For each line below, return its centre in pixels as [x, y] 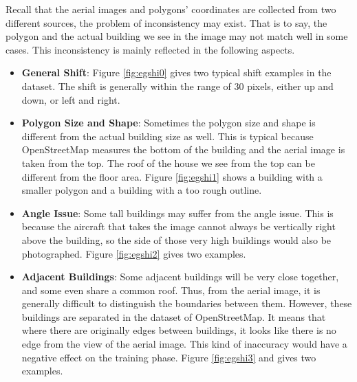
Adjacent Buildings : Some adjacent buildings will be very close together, [180, 277]
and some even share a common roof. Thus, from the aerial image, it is [171, 290]
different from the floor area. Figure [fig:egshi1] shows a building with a [172, 176]
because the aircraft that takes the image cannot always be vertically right [178, 226]
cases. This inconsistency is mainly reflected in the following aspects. [150, 49]
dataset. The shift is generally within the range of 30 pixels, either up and [177, 86]
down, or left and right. [71, 99]
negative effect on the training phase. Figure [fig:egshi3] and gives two [169, 357]
